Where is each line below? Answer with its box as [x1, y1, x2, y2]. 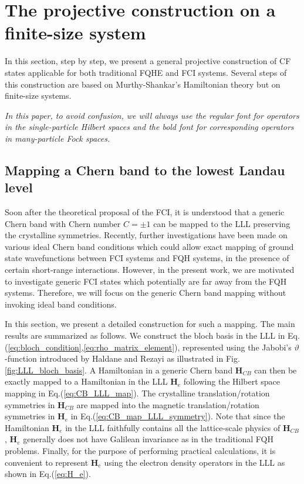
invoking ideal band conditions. [5, 298, 117, 310]
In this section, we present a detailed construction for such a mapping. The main [5, 318, 295, 330]
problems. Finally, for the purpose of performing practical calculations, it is [5, 444, 276, 456]
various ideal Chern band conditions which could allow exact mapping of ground [5, 240, 294, 252]
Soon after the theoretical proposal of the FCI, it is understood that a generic [5, 206, 285, 218]
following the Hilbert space [183, 375, 281, 388]
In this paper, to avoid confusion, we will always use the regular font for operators [5, 109, 299, 121]
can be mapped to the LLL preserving [153, 217, 291, 229]
